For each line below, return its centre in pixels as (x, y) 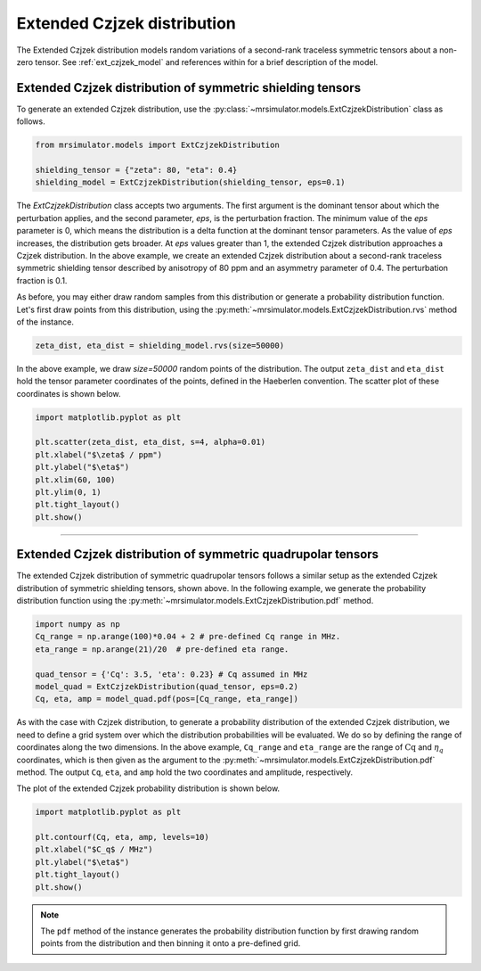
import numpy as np (77, 625)
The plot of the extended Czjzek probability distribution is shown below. (148, 788)
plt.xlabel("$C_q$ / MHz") (94, 850)
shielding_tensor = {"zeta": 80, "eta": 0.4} (136, 170)
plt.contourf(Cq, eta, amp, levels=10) (122, 837)
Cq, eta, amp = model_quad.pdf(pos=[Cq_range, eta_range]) (167, 699)
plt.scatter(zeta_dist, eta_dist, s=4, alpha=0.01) (151, 442)
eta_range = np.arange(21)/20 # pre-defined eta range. (162, 649)
